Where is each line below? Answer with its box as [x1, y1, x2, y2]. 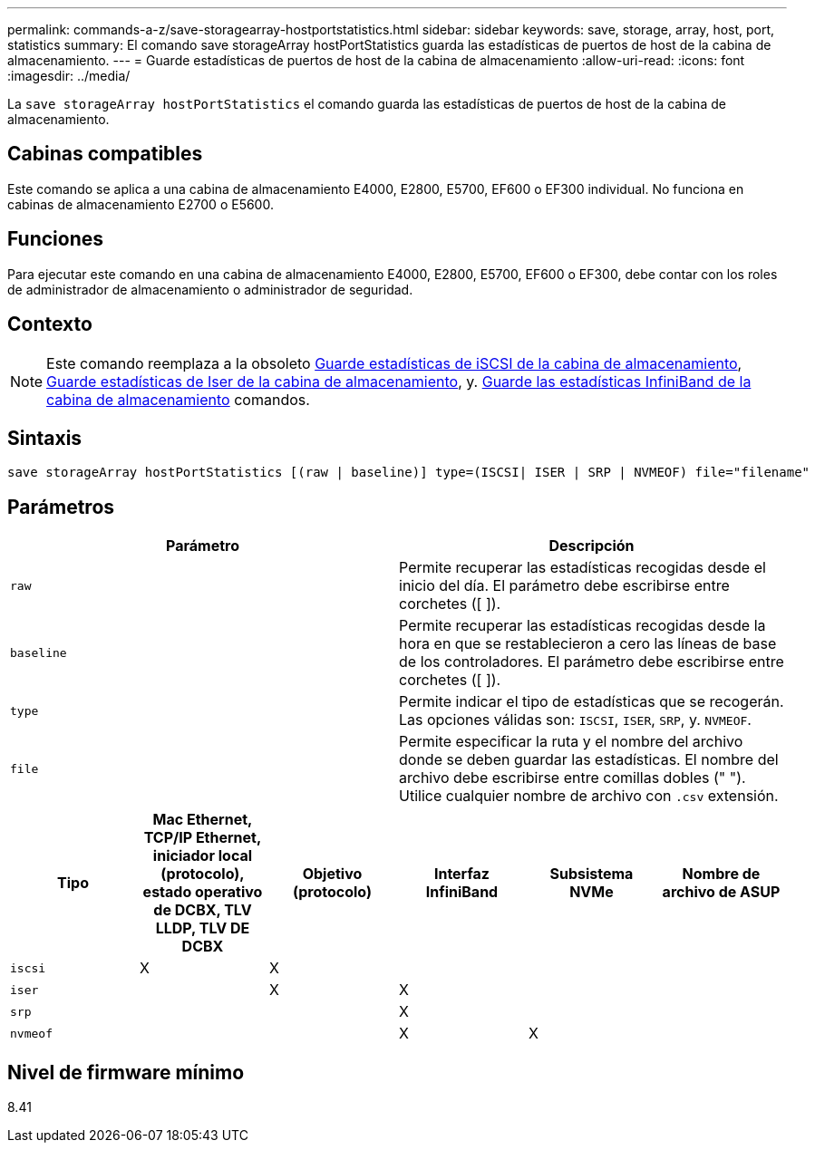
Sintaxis [7, 426, 82, 449]
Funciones [7, 227, 104, 251]
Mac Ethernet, [152, 810, 253, 829]
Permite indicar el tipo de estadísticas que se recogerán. [399, 692, 784, 711]
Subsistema [549, 865, 634, 884]
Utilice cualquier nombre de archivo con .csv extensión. [399, 787, 779, 806]
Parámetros [7, 495, 115, 518]
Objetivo [302, 865, 363, 884]
